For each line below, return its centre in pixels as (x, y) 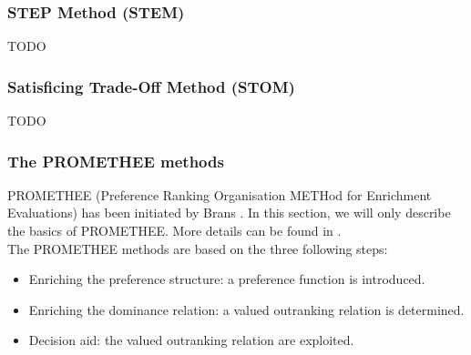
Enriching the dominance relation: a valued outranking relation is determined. (246, 309)
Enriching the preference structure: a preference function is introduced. (227, 279)
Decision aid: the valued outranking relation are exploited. (191, 340)
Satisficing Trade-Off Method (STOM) (151, 86)
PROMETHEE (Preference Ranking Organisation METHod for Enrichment (220, 194)
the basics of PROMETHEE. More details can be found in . (174, 231)
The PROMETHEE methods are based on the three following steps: (198, 248)
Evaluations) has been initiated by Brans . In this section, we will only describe (229, 213)
